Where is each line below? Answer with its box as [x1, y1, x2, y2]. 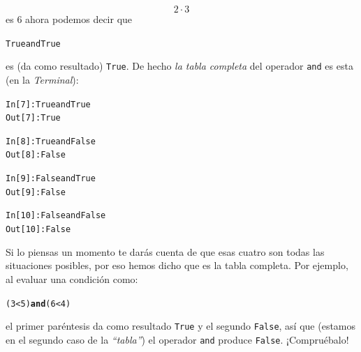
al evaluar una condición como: [6, 271, 138, 286]
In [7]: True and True [6, 99, 91, 109]
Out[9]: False [6, 187, 66, 197]
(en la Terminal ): [6, 72, 79, 86]
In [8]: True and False [6, 136, 96, 146]
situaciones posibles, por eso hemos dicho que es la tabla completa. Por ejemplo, [6, 258, 348, 273]
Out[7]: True [6, 113, 61, 123]
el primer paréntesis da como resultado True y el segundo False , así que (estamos [6, 319, 356, 333]
